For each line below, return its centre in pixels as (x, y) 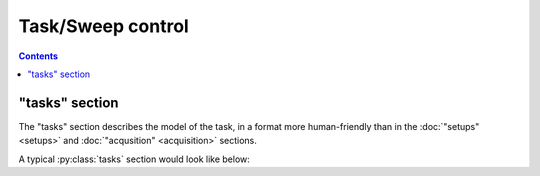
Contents (38, 56)
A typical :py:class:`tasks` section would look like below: (134, 159)
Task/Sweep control (103, 26)
